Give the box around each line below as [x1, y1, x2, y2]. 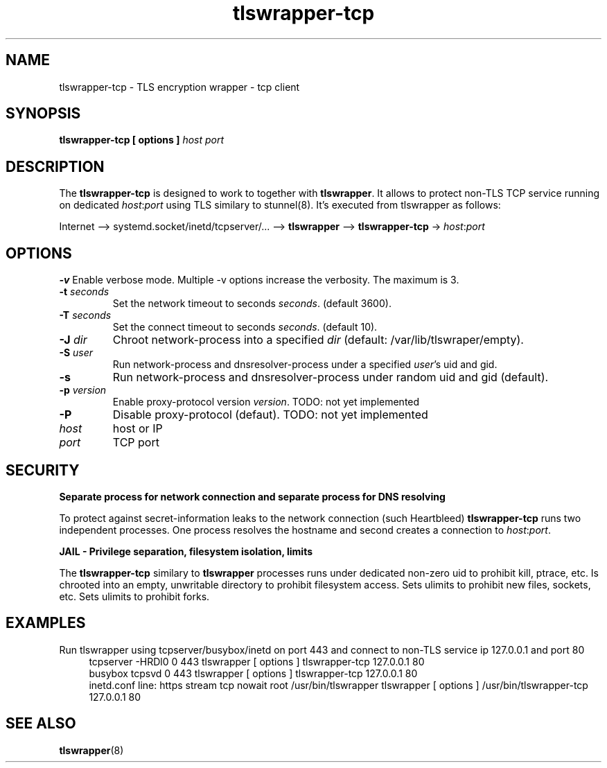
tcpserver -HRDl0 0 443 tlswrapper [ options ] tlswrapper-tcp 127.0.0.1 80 [89, 655, 425, 667]
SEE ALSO [6, 715, 76, 733]
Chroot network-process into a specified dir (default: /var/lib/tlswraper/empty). [112, 333, 524, 347]
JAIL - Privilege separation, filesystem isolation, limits [59, 545, 313, 557]
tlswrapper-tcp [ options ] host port [59, 134, 225, 146]
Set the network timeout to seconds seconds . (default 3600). [112, 297, 392, 310]
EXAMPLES [6, 614, 86, 632]
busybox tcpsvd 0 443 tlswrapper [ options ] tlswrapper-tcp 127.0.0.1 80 [89, 667, 418, 679]
